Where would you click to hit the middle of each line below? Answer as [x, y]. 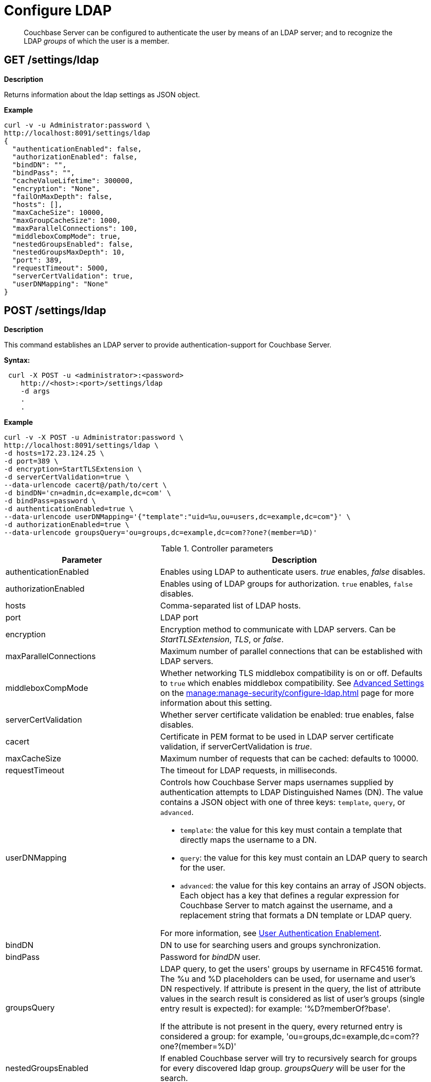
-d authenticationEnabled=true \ [69, 509]
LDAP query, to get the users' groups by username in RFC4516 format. [292, 969]
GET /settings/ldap [52, 60]
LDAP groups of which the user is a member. [97, 41]
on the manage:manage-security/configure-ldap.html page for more [287, 693]
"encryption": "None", [56, 188]
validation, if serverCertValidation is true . [236, 747]
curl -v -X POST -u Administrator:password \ [94, 438]
